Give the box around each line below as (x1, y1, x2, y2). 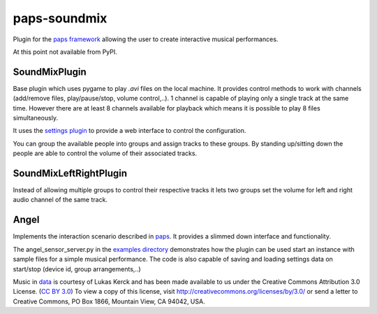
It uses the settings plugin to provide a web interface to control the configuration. (13, 127, 246, 135)
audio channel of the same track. (13, 196, 108, 204)
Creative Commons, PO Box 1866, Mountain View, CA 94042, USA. (13, 297, 205, 306)
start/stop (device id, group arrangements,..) (13, 264, 141, 273)
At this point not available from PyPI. (13, 48, 118, 56)
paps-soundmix (13, 10, 108, 26)
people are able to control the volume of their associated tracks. (13, 149, 198, 157)
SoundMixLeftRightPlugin (13, 168, 128, 179)
